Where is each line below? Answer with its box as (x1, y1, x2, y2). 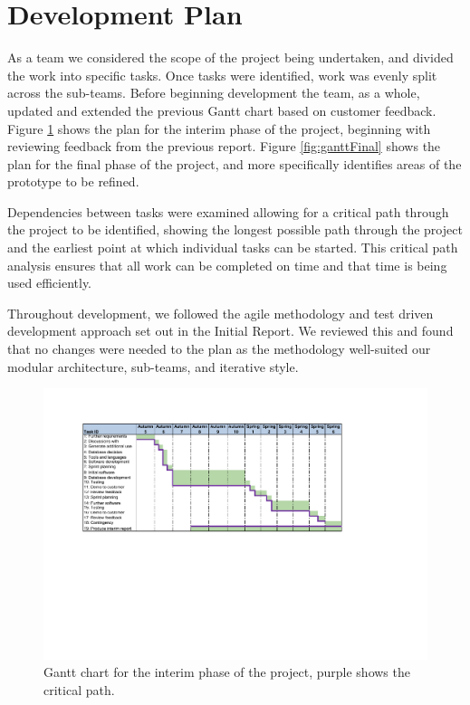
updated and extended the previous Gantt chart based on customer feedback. (7, 100, 436, 119)
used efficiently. (7, 273, 92, 292)
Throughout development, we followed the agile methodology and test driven (7, 303, 434, 322)
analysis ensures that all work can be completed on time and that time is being (7, 255, 447, 274)
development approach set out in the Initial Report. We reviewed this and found (7, 321, 454, 340)
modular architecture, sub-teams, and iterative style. (7, 357, 299, 376)
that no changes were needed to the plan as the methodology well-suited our (7, 339, 431, 358)
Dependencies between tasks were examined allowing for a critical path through (7, 202, 449, 221)
